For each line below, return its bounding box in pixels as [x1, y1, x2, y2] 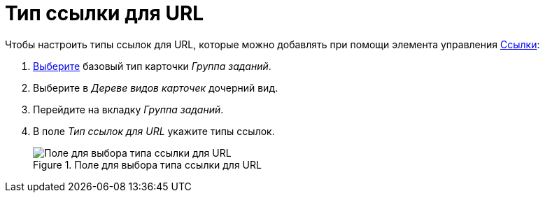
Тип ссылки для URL [5, 1, 204, 25]
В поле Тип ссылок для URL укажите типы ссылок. [33, 125, 275, 137]
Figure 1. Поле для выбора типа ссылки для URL [33, 158, 262, 171]
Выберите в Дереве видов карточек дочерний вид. [33, 81, 278, 94]
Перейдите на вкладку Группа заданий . [33, 103, 224, 115]
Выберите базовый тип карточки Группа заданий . [33, 59, 271, 72]
